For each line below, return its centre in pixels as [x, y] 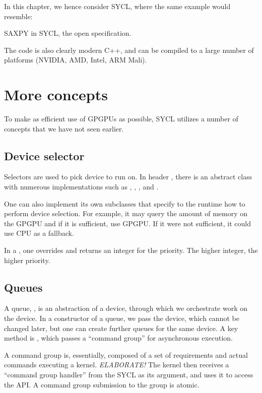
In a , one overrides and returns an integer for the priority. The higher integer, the [131, 250]
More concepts [56, 94]
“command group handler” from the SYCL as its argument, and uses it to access [129, 374]
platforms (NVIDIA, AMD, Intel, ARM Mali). [76, 60]
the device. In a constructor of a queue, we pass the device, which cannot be [122, 318]
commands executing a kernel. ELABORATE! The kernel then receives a [117, 365]
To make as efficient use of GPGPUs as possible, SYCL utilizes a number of [121, 119]
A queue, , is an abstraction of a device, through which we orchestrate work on [126, 308]
